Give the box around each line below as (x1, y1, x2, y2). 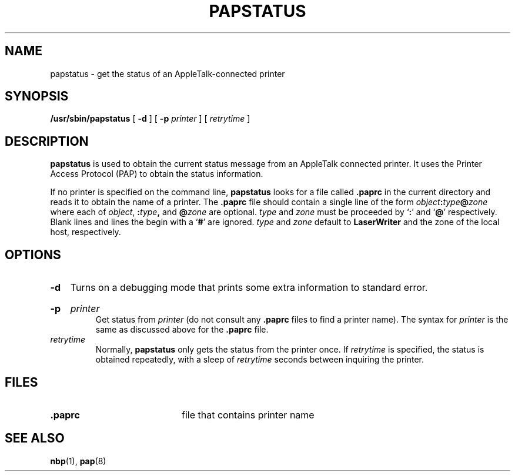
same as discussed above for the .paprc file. (95, 324, 269, 335)
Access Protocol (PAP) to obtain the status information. (50, 169, 263, 179)
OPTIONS (5, 247, 61, 262)
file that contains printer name (181, 408, 315, 421)
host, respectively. (50, 227, 121, 237)
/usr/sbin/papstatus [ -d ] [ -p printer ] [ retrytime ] (50, 113, 250, 124)
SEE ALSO (5, 431, 65, 446)
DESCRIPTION (5, 133, 89, 149)
